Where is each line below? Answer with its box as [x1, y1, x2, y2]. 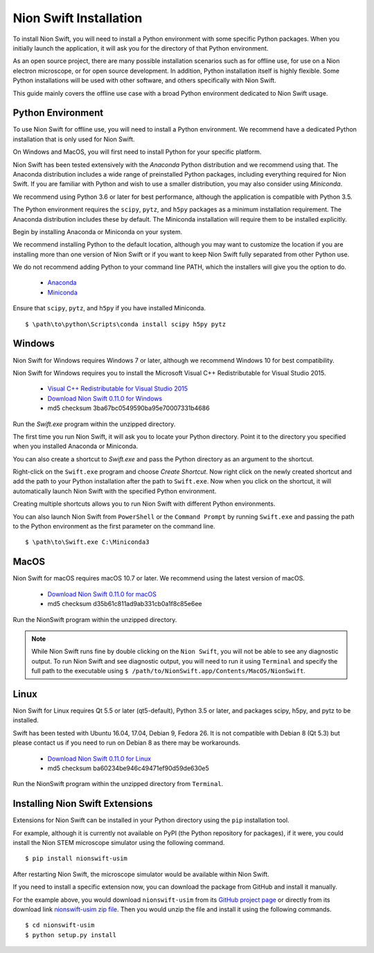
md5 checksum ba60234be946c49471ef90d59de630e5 [47, 764, 209, 772]
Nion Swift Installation [12, 10, 143, 26]
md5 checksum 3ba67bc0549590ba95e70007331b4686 [47, 404, 211, 412]
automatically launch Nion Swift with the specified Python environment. [12, 487, 217, 495]
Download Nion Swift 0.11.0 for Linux [47, 754, 152, 763]
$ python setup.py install [25, 931, 117, 938]
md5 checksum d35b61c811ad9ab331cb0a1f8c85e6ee [47, 600, 202, 608]
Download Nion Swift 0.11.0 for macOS [47, 589, 157, 598]
